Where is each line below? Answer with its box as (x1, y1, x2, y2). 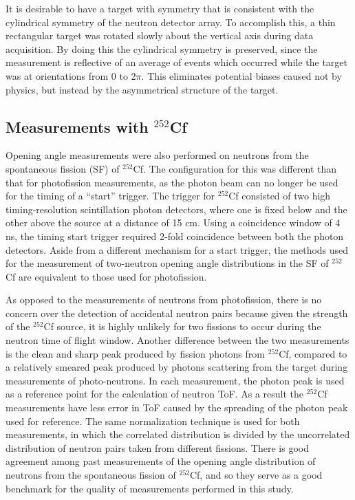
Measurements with (6, 116, 149, 137)
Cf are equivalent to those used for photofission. (6, 269, 207, 283)
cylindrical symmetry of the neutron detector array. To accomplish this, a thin (6, 14, 336, 29)
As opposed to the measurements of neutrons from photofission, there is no (6, 292, 322, 307)
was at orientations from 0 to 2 (6, 68, 136, 83)
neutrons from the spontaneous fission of (6, 468, 176, 482)
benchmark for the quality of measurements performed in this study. (6, 481, 294, 495)
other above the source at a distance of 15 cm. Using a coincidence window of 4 (6, 215, 341, 230)
